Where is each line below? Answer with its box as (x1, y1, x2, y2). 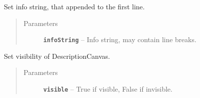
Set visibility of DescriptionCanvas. (4, 50, 110, 61)
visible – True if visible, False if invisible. (43, 84, 173, 94)
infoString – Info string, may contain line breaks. (43, 34, 197, 45)
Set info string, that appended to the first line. (4, 1, 145, 11)
